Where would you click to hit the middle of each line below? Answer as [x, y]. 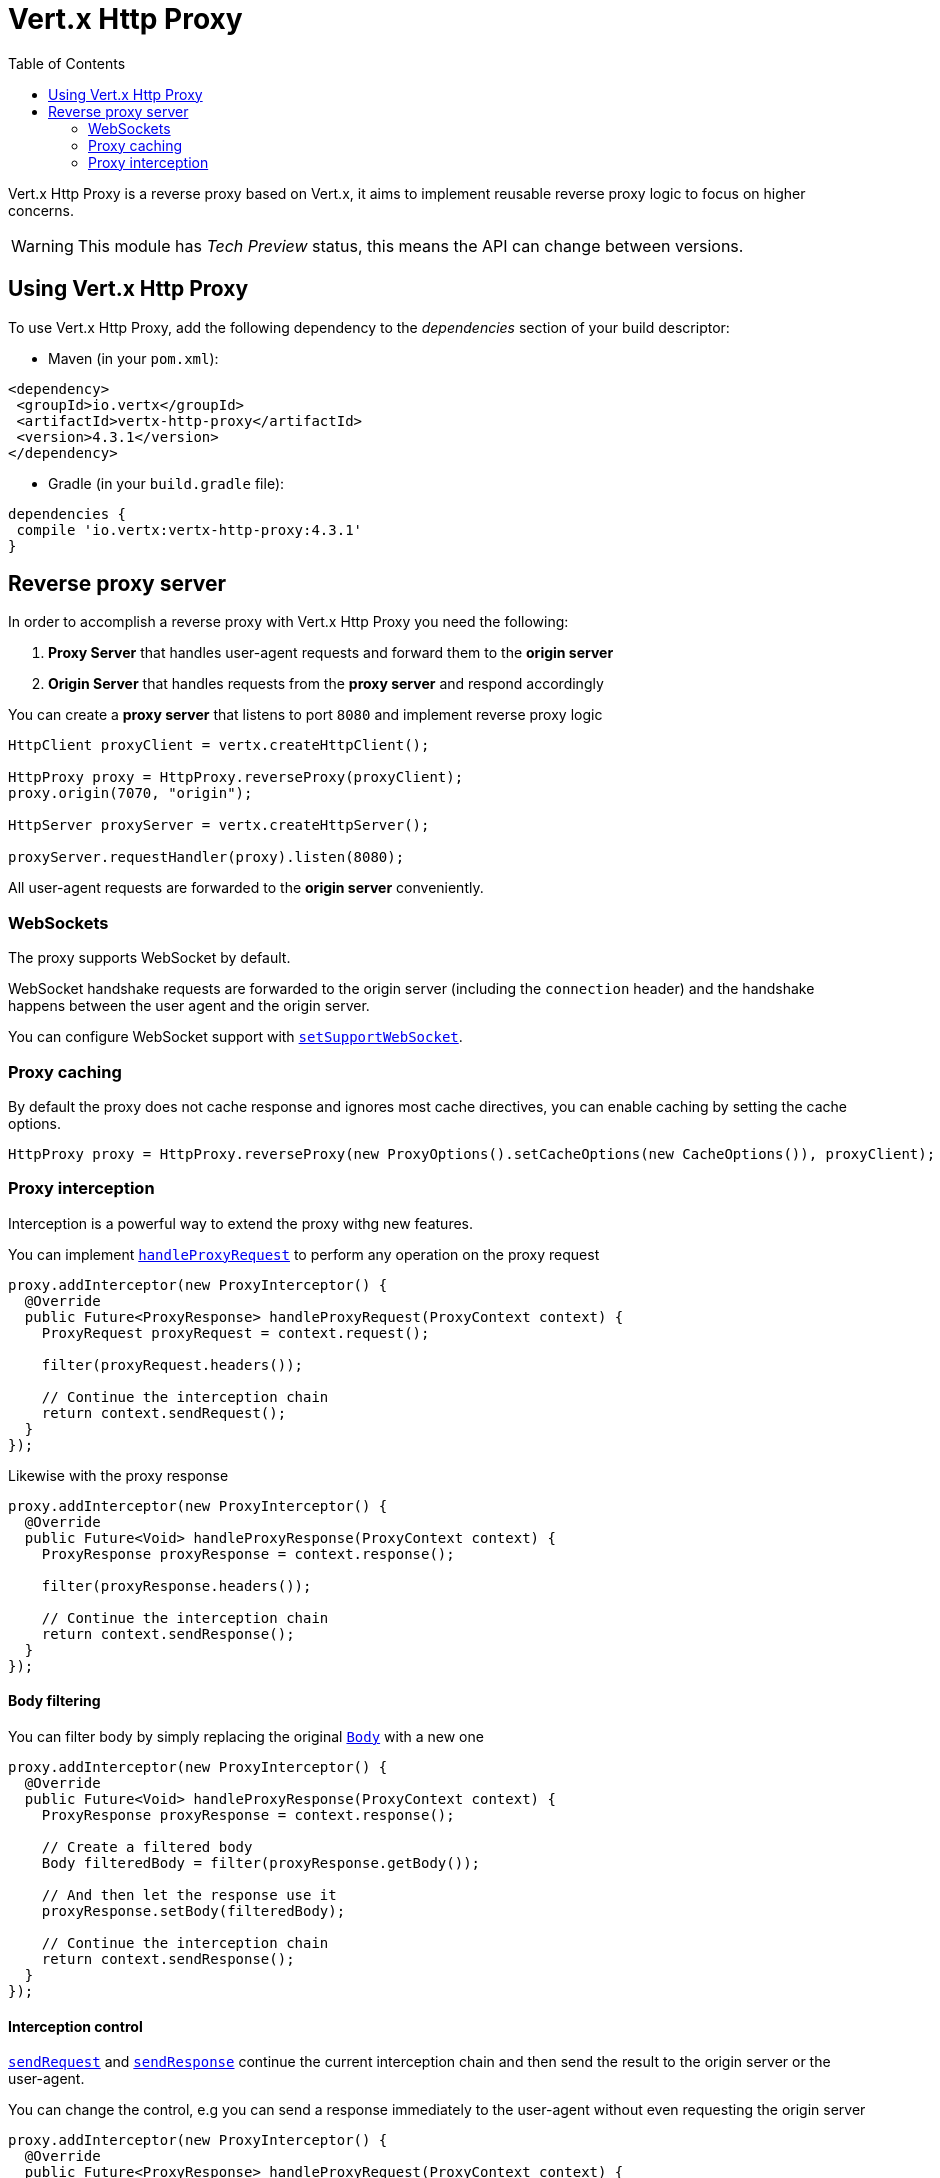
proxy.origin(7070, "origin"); [130, 793]
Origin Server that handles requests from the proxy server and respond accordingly [326, 684]
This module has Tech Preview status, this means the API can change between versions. [410, 245]
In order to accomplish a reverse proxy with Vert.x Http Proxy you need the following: [288, 622]
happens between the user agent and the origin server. [189, 1006]
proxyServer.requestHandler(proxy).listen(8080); [206, 857]
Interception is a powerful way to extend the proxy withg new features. [241, 1223]
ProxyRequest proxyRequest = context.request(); [235, 1332]
